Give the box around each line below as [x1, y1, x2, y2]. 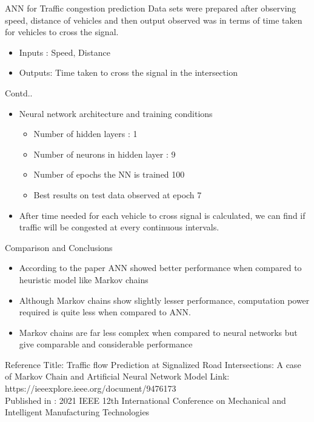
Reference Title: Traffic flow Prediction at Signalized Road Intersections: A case [5, 358, 301, 370]
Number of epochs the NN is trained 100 [33, 168, 185, 181]
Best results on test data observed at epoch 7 [33, 188, 202, 201]
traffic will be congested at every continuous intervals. [19, 221, 219, 233]
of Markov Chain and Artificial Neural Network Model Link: [5, 370, 230, 383]
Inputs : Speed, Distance [19, 45, 110, 58]
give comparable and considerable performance [19, 338, 193, 350]
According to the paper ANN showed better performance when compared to [19, 261, 302, 274]
